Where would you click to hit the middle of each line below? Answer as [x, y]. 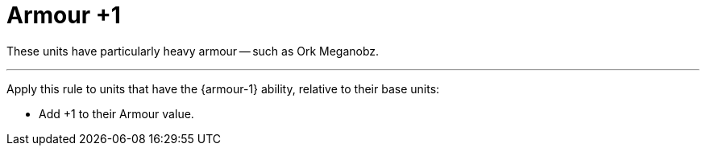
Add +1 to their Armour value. [116, 113]
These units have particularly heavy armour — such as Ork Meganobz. [193, 51]
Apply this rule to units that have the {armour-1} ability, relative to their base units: [223, 88]
